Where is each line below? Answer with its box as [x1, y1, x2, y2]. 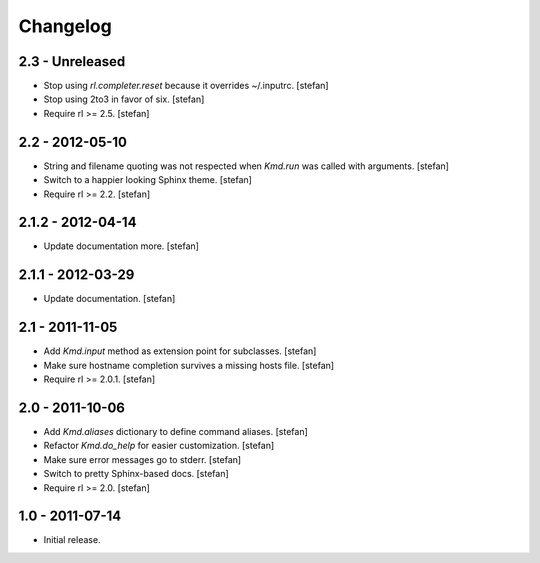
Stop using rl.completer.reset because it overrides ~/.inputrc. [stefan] [43, 80, 329, 92]
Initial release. [43, 534, 101, 546]
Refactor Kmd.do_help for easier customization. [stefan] [43, 440, 275, 452]
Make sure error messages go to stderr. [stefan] [43, 453, 242, 465]
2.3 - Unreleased [18, 53, 126, 70]
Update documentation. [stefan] [43, 293, 176, 305]
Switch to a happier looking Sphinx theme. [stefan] [43, 174, 252, 186]
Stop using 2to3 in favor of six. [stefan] [43, 93, 205, 105]
